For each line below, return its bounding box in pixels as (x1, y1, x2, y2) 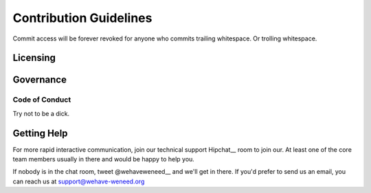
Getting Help (12, 127, 68, 139)
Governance (12, 74, 67, 86)
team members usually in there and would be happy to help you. (12, 155, 195, 163)
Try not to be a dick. (12, 109, 70, 117)
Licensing (12, 52, 56, 64)
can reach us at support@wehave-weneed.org (12, 177, 145, 185)
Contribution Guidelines (12, 10, 153, 25)
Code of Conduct (12, 95, 71, 104)
